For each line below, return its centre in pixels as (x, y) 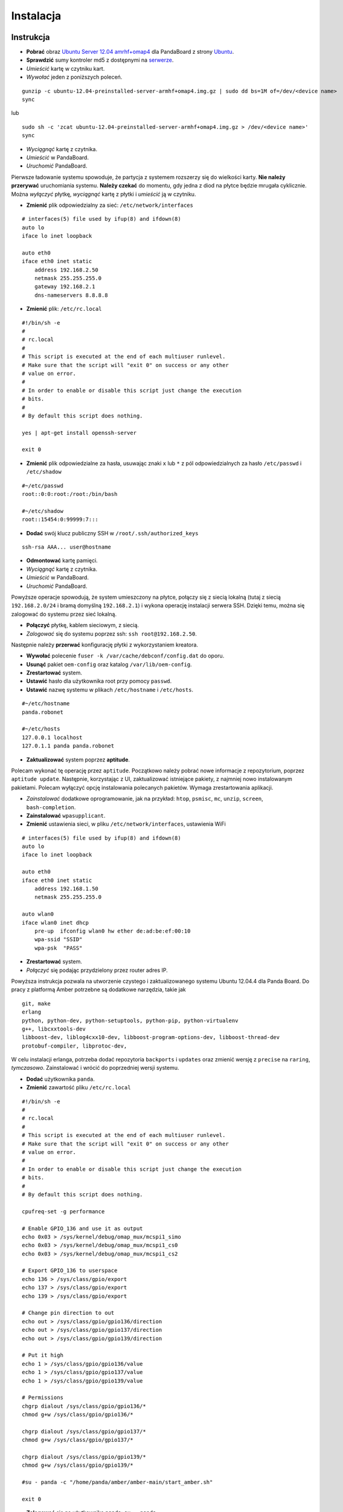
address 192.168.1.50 (66, 889)
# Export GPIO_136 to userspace (70, 1271)
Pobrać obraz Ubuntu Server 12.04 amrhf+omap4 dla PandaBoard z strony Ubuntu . (130, 52)
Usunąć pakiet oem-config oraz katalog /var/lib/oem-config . (109, 664)
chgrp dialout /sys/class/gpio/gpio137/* (84, 1431)
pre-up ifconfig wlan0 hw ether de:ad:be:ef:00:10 (112, 931)
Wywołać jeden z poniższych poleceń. (74, 77)
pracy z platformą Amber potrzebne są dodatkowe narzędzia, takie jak (99, 989)
